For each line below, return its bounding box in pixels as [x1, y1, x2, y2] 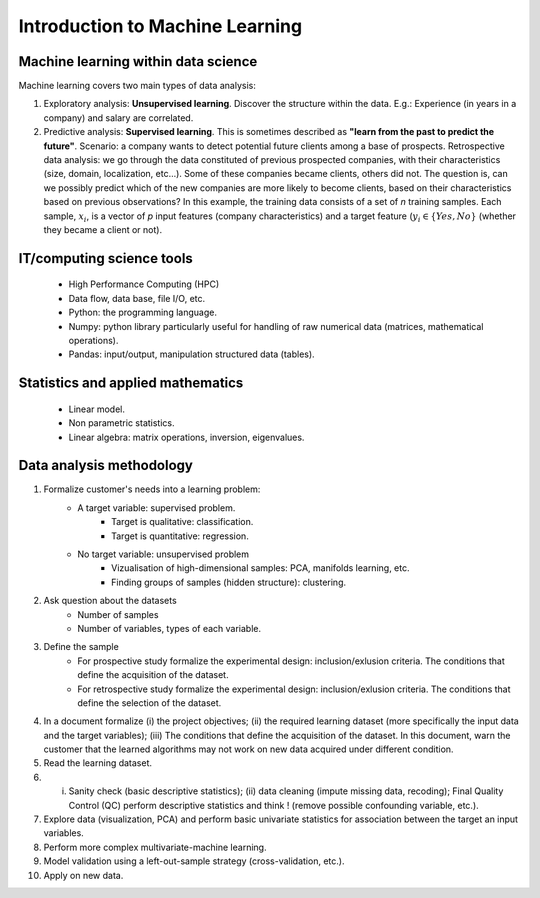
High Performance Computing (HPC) [68, 278, 220, 290]
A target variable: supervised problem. [77, 501, 236, 514]
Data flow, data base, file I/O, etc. [68, 292, 206, 304]
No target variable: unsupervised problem [77, 548, 250, 560]
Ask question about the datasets [43, 595, 177, 607]
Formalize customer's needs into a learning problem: [43, 483, 261, 495]
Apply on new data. [43, 869, 124, 881]
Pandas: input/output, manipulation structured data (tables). [68, 348, 315, 360]
